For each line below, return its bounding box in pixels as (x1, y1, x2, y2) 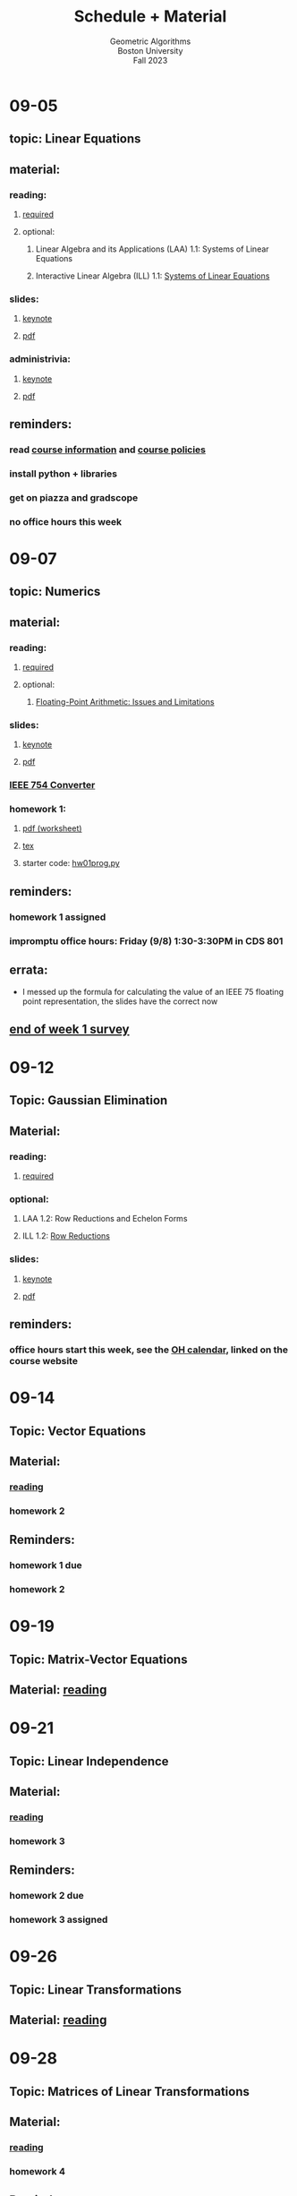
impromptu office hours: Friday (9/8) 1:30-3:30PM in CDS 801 (9, 934, 284, 947)
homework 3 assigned (9, 1914, 108, 1926)
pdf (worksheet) (21, 823, 82, 834)
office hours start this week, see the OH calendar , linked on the (9, 1343, 289, 1356)
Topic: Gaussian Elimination (9, 1093, 168, 1108)
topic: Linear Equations (9, 132, 141, 147)
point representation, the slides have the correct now (21, 996, 218, 1007)
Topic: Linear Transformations (9, 1982, 182, 1997)
